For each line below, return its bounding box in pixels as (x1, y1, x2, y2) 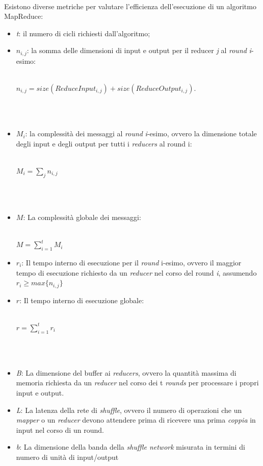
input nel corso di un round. (16, 424, 104, 435)
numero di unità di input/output (16, 451, 119, 462)
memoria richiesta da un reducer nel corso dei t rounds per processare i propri (16, 377, 259, 388)
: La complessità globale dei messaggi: (23, 211, 141, 222)
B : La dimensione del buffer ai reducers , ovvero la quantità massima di (16, 367, 236, 378)
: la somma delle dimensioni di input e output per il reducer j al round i (27, 45, 251, 56)
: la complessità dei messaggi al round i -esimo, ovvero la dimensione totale (25, 128, 257, 139)
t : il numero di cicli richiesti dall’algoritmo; (16, 28, 150, 38)
